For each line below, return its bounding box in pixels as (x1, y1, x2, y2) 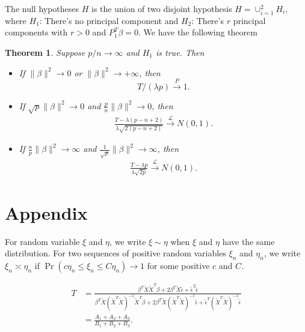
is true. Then (156, 46, 205, 58)
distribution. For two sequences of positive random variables (5, 247, 226, 259)
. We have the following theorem (138, 26, 257, 38)
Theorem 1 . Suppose (5, 46, 85, 58)
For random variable (5, 235, 80, 247)
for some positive (147, 259, 210, 272)
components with (5, 26, 68, 38)
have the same (222, 235, 275, 247)
